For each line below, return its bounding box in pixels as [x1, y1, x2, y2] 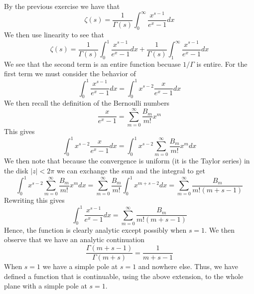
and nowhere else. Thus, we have [138, 261, 238, 272]
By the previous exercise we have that [4, 1, 120, 11]
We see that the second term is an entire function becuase [4, 58, 181, 69]
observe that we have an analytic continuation [4, 234, 145, 245]
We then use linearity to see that [4, 29, 104, 39]
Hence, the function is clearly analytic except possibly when [4, 224, 187, 235]
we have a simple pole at [42, 261, 118, 272]
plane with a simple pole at [4, 281, 87, 291]
